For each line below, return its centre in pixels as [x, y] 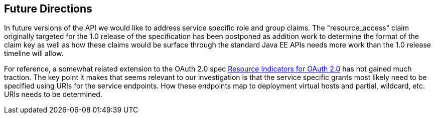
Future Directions [48, 9]
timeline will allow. [34, 53]
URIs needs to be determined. [53, 94]
